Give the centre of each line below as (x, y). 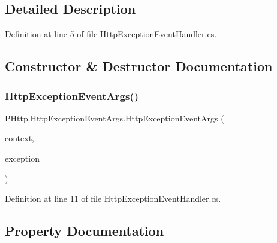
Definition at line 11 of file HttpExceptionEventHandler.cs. (113, 198)
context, (19, 138)
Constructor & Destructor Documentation (139, 66)
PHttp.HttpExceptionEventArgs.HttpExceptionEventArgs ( (115, 118)
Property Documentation (85, 231)
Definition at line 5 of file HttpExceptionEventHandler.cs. (111, 34)
